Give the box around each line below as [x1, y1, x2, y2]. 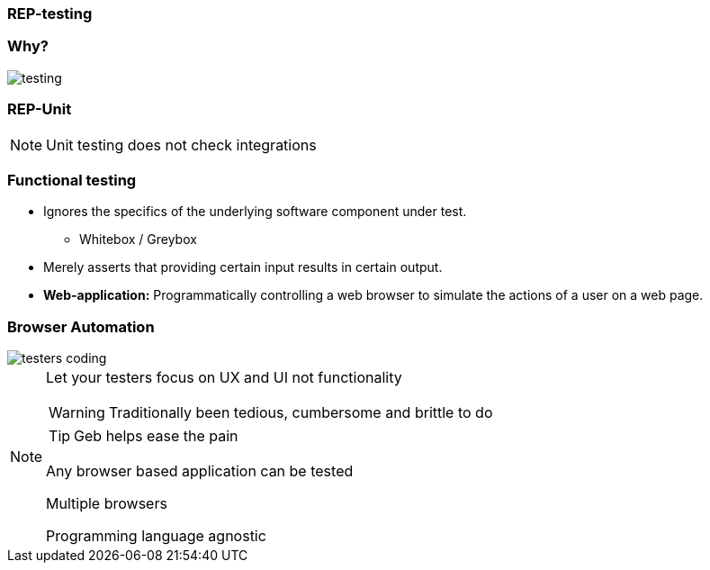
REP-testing [7, 5, 93, 23]
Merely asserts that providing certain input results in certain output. [43, 259, 443, 276]
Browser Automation [7, 317, 155, 336]
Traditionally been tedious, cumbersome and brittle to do [108, 403, 493, 421]
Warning [49, 403, 105, 421]
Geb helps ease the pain [74, 427, 238, 445]
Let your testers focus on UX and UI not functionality [46, 368, 402, 386]
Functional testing [7, 170, 137, 189]
